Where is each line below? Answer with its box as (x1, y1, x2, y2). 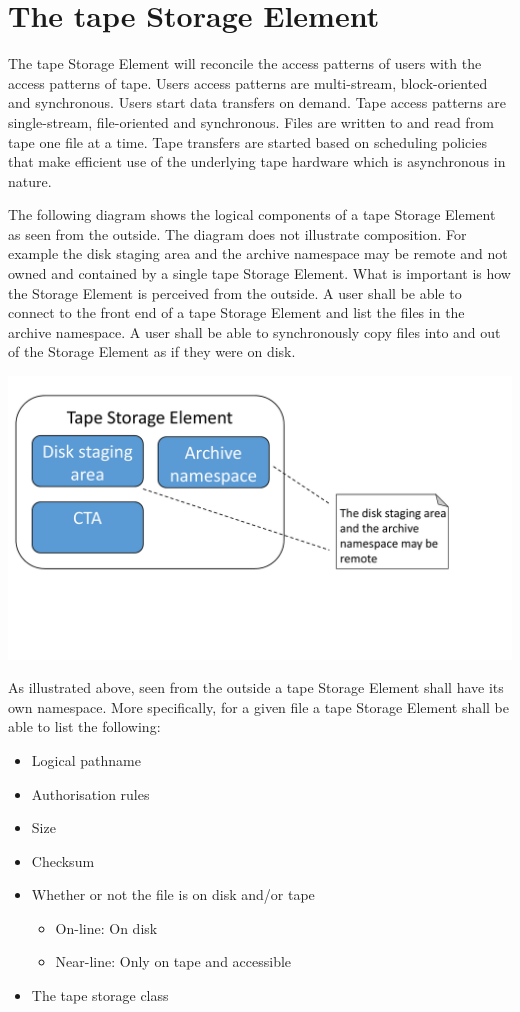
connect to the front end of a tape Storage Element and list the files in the (8, 302, 465, 323)
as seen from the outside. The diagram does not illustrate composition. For (8, 223, 467, 244)
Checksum (31, 850, 95, 871)
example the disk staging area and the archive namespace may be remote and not (8, 243, 508, 264)
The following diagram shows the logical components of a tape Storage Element (8, 204, 496, 225)
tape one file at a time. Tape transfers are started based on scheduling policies (8, 131, 487, 152)
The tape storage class (31, 985, 169, 1006)
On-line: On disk (55, 917, 158, 938)
